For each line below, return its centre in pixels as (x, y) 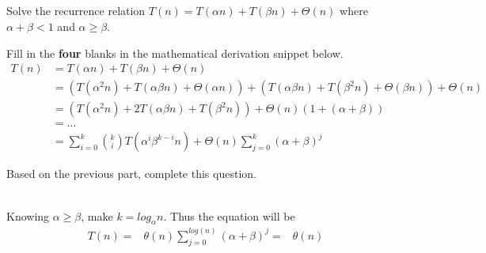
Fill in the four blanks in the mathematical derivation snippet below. (175, 53)
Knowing (28, 215)
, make (97, 215)
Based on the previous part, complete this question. (131, 174)
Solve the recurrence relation (76, 11)
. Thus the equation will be (229, 215)
